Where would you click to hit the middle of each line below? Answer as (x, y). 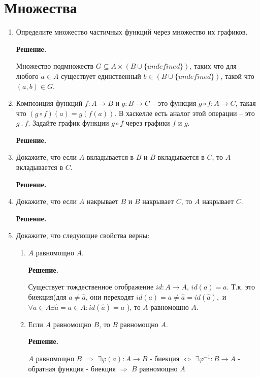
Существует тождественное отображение (91, 287)
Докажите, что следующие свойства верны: (83, 235)
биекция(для (47, 296)
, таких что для (213, 66)
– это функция (174, 103)
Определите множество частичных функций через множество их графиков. (132, 32)
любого (27, 76)
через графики (148, 123)
